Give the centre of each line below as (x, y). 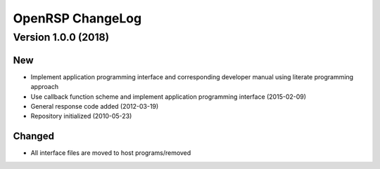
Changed (33, 136)
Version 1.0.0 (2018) (61, 37)
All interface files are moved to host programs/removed (111, 153)
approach (45, 87)
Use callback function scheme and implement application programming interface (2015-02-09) (168, 96)
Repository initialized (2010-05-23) (81, 116)
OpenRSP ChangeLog (77, 18)
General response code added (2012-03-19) (95, 106)
